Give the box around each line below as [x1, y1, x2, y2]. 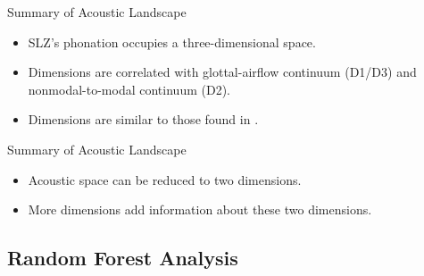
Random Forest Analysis [7, 244, 238, 272]
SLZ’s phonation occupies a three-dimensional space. [28, 32, 316, 51]
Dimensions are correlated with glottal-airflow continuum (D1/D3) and [28, 63, 417, 81]
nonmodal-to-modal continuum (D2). [28, 79, 230, 98]
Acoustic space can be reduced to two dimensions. [28, 170, 302, 188]
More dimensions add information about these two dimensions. [28, 200, 372, 219]
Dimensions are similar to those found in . [28, 110, 259, 129]
